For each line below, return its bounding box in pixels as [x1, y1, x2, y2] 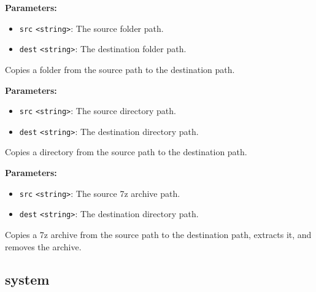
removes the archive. [5, 240, 82, 253]
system [5, 270, 50, 289]
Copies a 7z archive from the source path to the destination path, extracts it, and [5, 228, 312, 240]
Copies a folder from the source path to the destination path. [5, 63, 235, 75]
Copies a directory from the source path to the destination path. [5, 145, 247, 158]
